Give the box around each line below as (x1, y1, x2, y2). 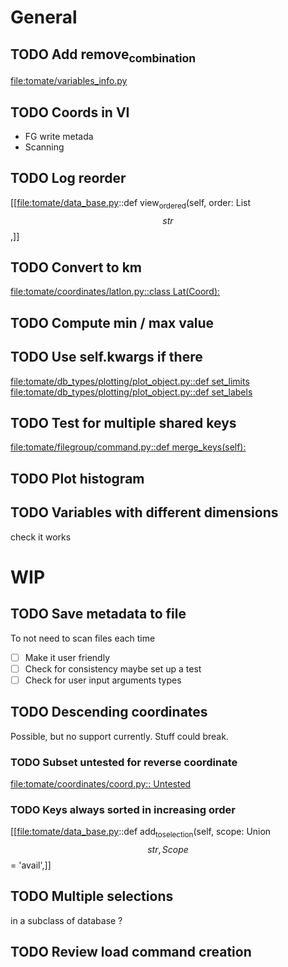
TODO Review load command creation (10, 944, 252, 961)
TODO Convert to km (10, 259, 143, 276)
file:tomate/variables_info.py (10, 75, 128, 87)
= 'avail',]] (10, 859, 52, 871)
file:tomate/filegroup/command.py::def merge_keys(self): (10, 441, 247, 453)
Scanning (24, 141, 65, 153)
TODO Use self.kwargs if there (10, 349, 203, 366)
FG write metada (24, 131, 94, 142)
